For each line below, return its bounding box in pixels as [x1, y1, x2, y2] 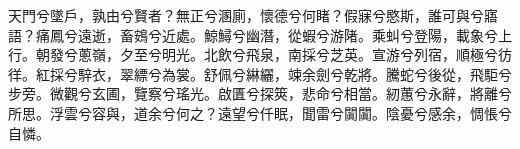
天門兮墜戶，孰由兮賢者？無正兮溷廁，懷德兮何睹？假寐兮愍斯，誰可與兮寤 [8, 5, 498, 25]
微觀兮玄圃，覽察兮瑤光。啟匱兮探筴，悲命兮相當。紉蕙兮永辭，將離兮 [49, 83, 512, 104]
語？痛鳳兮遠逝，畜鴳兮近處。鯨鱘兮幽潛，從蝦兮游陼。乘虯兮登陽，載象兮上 [8, 24, 512, 45]
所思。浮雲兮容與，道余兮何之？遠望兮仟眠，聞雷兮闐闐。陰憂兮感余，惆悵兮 [8, 102, 512, 123]
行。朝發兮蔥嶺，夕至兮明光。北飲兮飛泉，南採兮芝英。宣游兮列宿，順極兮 [8, 44, 498, 65]
